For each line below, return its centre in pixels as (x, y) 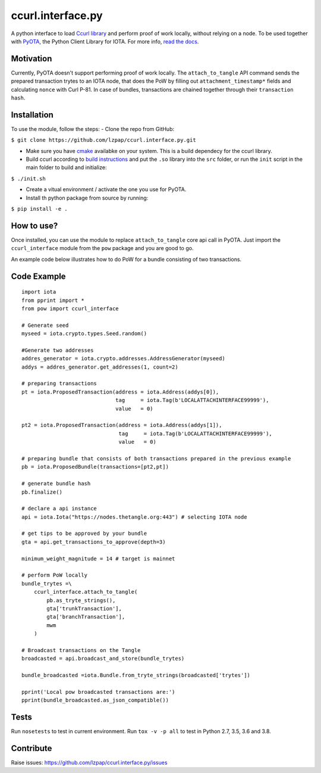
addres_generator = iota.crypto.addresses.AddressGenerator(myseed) (123, 359)
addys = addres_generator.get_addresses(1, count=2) (100, 367)
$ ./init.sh (28, 178)
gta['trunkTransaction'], (84, 608)
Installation (32, 115)
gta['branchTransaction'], (86, 617)
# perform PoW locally (55, 575)
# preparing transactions (59, 384)
